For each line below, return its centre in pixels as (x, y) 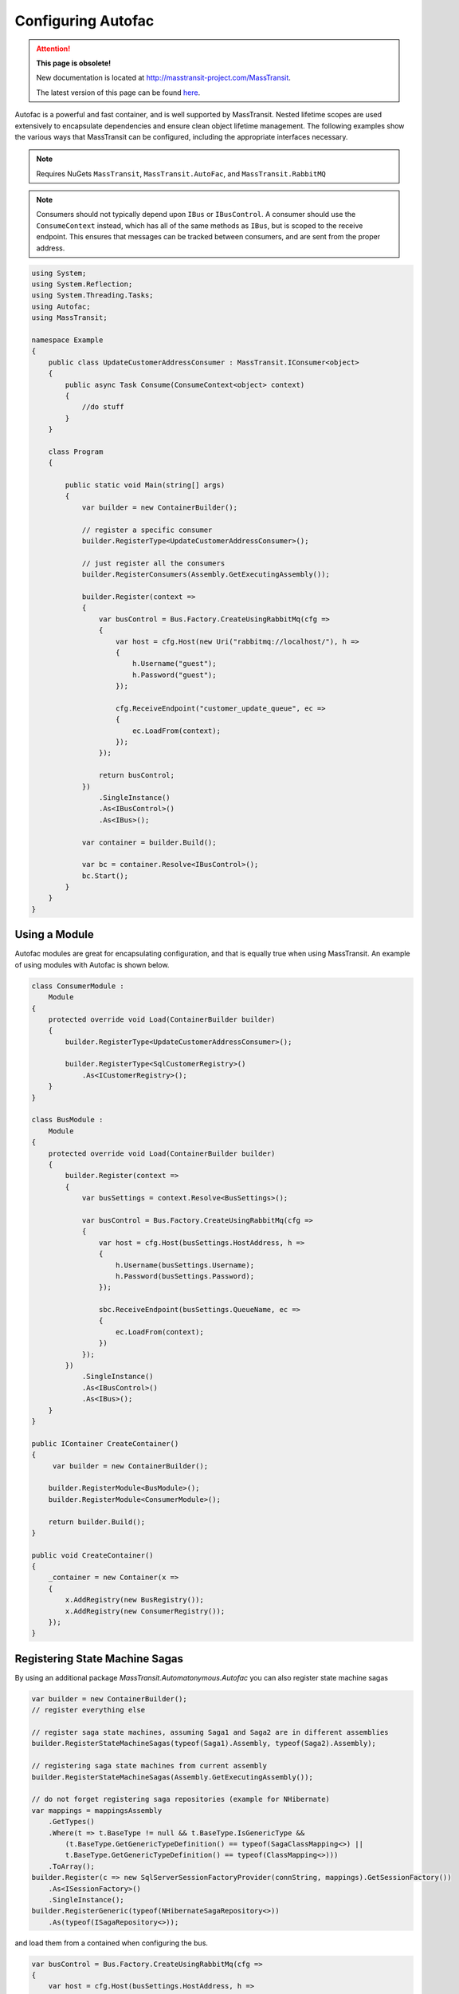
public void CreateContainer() (93, 1555)
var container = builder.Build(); (149, 842)
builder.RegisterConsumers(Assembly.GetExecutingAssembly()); (206, 575)
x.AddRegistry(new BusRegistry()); (135, 1600)
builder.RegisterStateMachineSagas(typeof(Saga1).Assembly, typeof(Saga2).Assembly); (204, 1744)
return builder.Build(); (97, 1522)
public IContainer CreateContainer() (105, 1443)
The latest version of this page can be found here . (118, 93)
